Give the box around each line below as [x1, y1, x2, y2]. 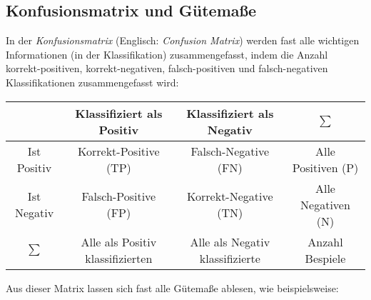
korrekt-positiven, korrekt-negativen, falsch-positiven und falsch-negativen [6, 61, 328, 76]
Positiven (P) [292, 159, 359, 176]
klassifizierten [85, 249, 153, 266]
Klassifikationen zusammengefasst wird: [6, 74, 179, 89]
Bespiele [305, 249, 346, 266]
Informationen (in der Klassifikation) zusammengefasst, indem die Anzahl [6, 46, 328, 61]
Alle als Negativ [190, 233, 270, 250]
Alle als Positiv [81, 233, 157, 250]
